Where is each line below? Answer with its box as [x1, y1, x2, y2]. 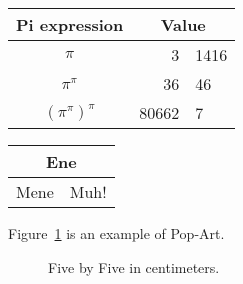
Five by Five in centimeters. [48, 256, 220, 277]
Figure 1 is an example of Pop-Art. [8, 223, 225, 243]
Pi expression [16, 13, 124, 36]
